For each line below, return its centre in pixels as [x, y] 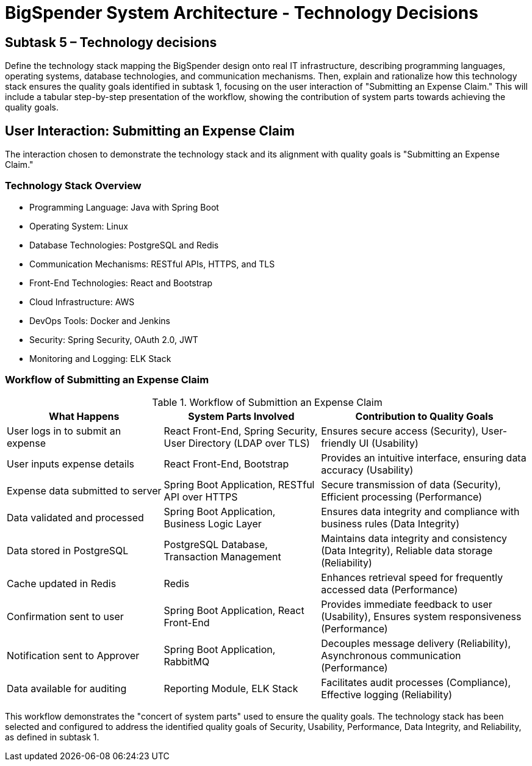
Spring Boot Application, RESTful [239, 484]
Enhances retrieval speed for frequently [412, 577]
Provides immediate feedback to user [407, 604]
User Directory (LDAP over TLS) [237, 443]
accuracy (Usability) [367, 470]
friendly [339, 443]
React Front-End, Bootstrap [226, 464]
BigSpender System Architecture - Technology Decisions [242, 13]
